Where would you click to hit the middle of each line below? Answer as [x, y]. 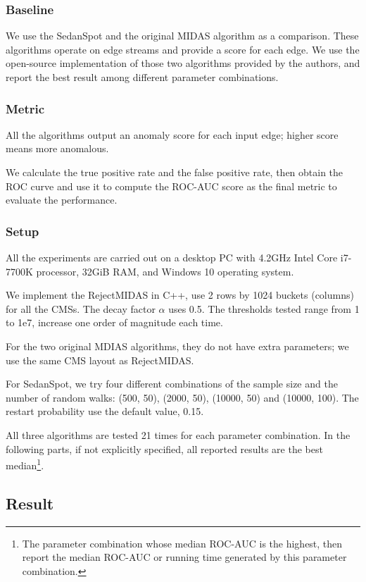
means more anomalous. [57, 148]
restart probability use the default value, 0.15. [105, 411]
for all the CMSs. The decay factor [81, 308]
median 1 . [25, 464]
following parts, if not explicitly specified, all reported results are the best [164, 448]
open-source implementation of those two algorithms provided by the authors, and [183, 63]
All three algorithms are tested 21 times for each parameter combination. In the [178, 434]
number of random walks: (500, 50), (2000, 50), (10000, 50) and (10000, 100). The [182, 397]
